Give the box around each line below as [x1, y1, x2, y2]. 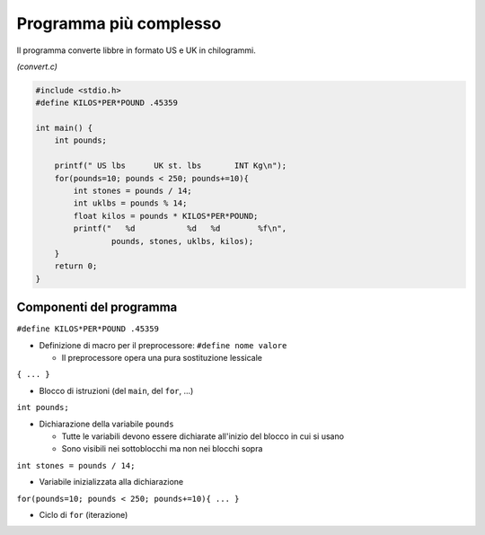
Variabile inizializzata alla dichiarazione [39, 477, 184, 487]
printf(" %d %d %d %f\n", [73, 224, 287, 233]
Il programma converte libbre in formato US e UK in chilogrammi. [16, 45, 256, 56]
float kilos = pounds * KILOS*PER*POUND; [73, 211, 259, 221]
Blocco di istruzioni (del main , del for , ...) [39, 385, 194, 396]
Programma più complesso [16, 13, 222, 33]
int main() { [35, 123, 93, 134]
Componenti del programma [16, 300, 178, 315]
